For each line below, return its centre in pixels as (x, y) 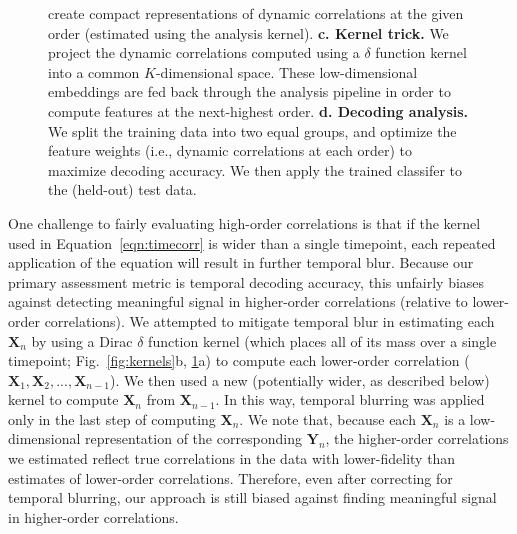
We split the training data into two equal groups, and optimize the (252, 130)
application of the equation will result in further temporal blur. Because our (241, 262)
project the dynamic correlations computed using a (204, 52)
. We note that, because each (327, 418)
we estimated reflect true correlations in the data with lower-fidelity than (232, 458)
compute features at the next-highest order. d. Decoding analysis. (258, 110)
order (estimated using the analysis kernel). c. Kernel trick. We (248, 32)
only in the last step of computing (112, 418)
